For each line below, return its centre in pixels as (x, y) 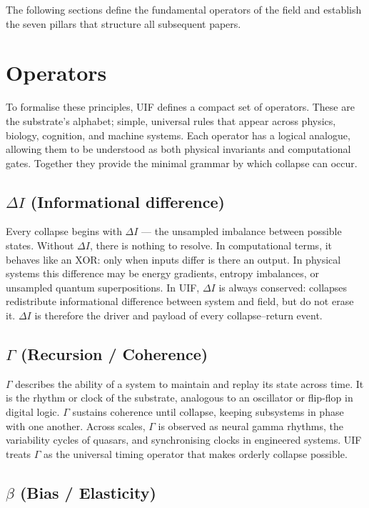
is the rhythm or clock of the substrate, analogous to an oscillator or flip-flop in (180, 398)
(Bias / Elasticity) (88, 492)
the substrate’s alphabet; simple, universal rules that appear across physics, (171, 120)
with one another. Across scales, (76, 425)
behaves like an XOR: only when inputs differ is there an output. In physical (173, 259)
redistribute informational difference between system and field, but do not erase (180, 301)
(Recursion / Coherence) (114, 354)
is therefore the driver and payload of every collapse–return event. (178, 315)
